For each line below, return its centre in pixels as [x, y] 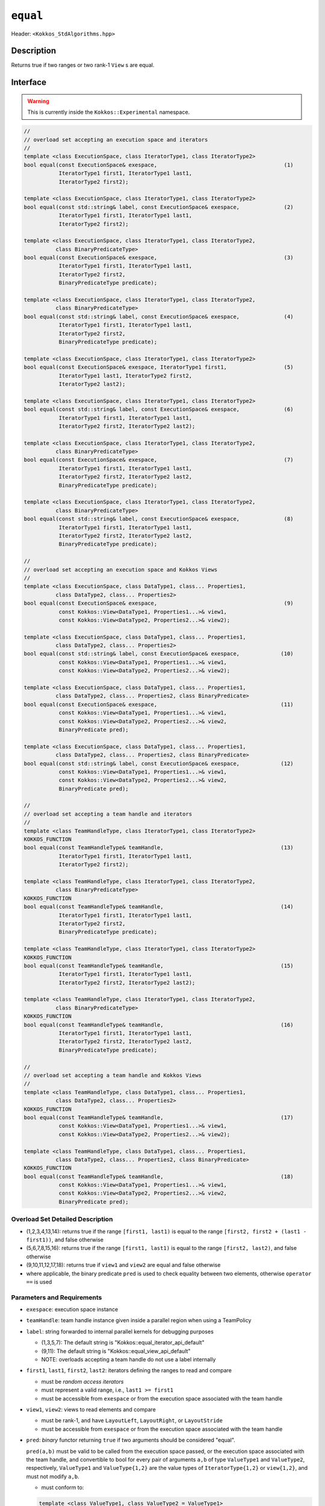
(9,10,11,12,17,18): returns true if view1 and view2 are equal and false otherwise [123, 1265]
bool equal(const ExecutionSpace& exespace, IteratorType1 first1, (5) [159, 367]
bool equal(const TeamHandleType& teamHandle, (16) [159, 1025]
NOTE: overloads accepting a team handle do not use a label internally [128, 1360]
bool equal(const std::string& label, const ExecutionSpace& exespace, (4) [159, 317]
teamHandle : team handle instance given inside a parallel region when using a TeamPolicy [139, 1320]
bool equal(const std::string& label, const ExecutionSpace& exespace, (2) [159, 207]
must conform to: [63, 1487]
